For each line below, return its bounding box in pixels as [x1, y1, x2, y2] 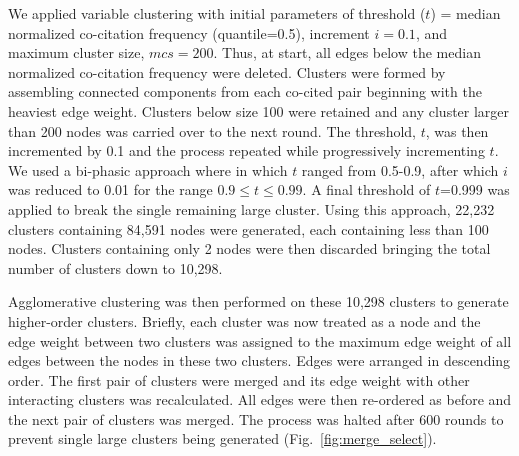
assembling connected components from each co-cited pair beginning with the [8, 81, 482, 102]
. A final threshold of [302, 179, 431, 200]
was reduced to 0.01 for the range [8, 179, 213, 200]
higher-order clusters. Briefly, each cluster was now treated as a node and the [8, 310, 481, 331]
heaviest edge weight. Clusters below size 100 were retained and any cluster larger [8, 100, 510, 121]
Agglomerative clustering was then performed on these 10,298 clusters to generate [8, 291, 509, 312]
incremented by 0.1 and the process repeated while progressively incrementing [8, 140, 485, 161]
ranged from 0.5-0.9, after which [301, 159, 499, 180]
